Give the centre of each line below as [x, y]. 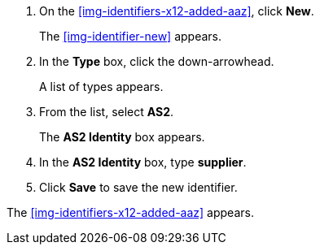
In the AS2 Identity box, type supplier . [143, 162]
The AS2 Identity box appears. [122, 137]
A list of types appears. [101, 87]
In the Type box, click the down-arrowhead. [157, 61]
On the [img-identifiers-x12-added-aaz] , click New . [177, 11]
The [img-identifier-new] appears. [131, 36]
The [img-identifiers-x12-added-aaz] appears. [130, 212]
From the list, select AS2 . [107, 112]
